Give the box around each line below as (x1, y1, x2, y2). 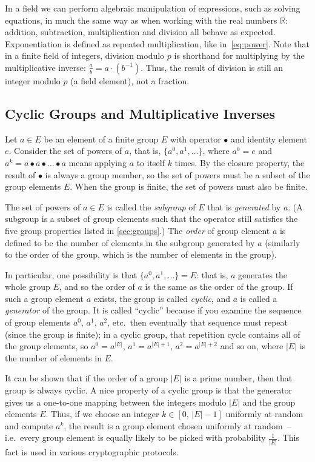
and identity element (230, 132, 307, 145)
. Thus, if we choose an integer (45, 407, 159, 420)
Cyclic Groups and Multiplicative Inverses (5, 104, 275, 122)
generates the (238, 268, 288, 281)
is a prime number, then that (184, 372, 293, 384)
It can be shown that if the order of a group (5, 372, 168, 384)
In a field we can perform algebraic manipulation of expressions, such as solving (5, 2, 300, 14)
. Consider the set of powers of (8, 144, 122, 157)
